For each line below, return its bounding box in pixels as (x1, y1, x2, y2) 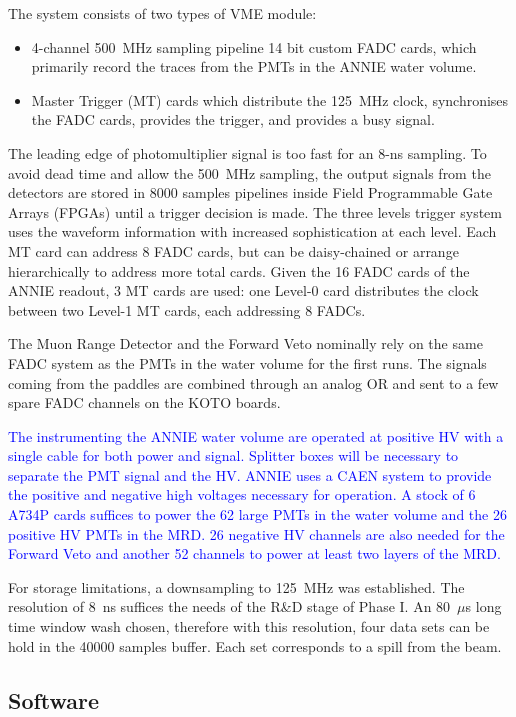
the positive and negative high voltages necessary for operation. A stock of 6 (8, 484, 476, 505)
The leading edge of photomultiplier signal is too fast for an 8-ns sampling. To (8, 142, 487, 163)
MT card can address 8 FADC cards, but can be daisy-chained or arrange (8, 240, 459, 261)
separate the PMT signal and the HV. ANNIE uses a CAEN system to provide (8, 464, 492, 485)
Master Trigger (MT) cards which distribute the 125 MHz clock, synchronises (31, 89, 509, 110)
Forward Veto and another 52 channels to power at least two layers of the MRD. (8, 543, 501, 564)
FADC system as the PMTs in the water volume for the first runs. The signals (8, 352, 487, 373)
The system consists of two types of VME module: (8, 3, 317, 23)
